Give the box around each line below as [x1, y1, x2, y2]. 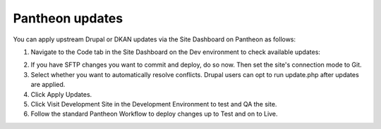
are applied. [30, 81, 66, 89]
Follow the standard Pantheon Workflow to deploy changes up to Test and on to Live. [30, 109, 278, 118]
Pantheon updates [13, 11, 123, 26]
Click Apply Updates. [30, 90, 92, 98]
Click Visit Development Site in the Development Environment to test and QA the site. [30, 100, 277, 108]
